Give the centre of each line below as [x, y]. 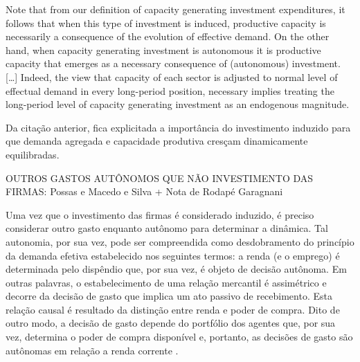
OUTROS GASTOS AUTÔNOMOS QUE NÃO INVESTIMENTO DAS [160, 178]
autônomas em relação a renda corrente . [92, 350]
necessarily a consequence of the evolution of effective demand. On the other [168, 36]
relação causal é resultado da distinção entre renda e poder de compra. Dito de [173, 309]
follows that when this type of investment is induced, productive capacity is [166, 22]
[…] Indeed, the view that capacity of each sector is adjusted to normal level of [172, 76]
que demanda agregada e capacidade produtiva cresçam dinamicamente [157, 141]
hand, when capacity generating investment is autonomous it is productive [163, 49]
